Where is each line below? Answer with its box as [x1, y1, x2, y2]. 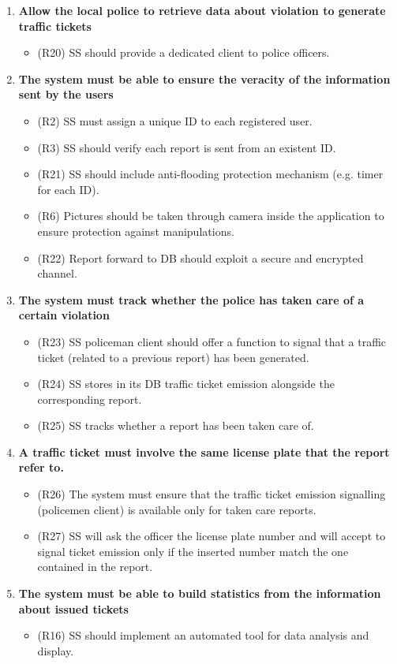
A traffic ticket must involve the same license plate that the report [18, 443, 390, 460]
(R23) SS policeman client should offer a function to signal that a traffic [37, 333, 387, 349]
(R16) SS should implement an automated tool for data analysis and [37, 627, 369, 643]
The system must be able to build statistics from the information [18, 585, 381, 602]
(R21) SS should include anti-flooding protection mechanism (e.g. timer [37, 166, 384, 182]
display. [37, 642, 74, 658]
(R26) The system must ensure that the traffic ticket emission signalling [37, 486, 386, 502]
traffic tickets [18, 17, 92, 34]
